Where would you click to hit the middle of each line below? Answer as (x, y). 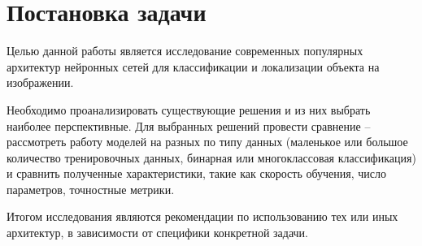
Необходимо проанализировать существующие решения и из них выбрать (189, 109)
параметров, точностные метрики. (91, 189)
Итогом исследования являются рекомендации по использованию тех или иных (202, 216)
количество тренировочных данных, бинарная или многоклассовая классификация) (211, 157)
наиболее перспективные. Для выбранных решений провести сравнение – (189, 125)
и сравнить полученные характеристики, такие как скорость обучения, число (197, 173)
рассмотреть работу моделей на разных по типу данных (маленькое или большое (207, 142)
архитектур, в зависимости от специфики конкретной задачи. (157, 233)
